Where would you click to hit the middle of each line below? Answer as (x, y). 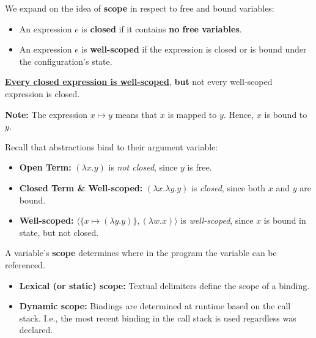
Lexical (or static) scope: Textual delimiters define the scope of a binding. (164, 285)
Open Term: (45, 167)
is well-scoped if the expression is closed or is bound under (194, 49)
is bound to (286, 114)
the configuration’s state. (66, 61)
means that (136, 114)
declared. (36, 330)
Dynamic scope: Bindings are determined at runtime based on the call (155, 306)
